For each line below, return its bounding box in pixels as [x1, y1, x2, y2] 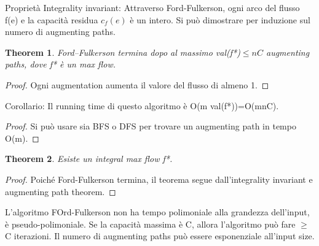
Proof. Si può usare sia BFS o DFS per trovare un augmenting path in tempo [5, 120, 296, 133]
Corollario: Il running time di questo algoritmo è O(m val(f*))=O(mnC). [5, 99, 279, 112]
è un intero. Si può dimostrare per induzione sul [130, 13, 310, 26]
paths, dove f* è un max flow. [5, 58, 116, 71]
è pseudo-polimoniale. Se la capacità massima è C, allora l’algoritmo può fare [5, 217, 296, 230]
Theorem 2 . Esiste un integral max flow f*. [5, 152, 173, 165]
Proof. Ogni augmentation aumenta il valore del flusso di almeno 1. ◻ [5, 78, 269, 91]
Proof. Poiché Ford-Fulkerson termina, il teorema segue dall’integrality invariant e [5, 172, 313, 185]
